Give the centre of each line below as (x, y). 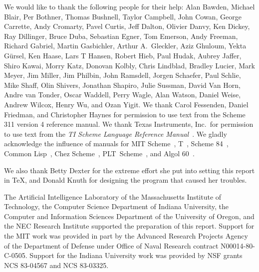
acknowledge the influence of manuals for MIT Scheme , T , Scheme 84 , (116, 143)
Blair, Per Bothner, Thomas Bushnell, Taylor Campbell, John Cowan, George (123, 16)
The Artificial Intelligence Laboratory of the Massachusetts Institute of (113, 196)
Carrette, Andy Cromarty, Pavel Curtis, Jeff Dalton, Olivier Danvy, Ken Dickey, (127, 26)
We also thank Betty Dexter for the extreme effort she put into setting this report (129, 170)
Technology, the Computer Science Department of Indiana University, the (116, 206)
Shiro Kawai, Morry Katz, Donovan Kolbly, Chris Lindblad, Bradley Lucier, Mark (129, 65)
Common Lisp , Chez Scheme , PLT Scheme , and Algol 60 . (99, 153)
